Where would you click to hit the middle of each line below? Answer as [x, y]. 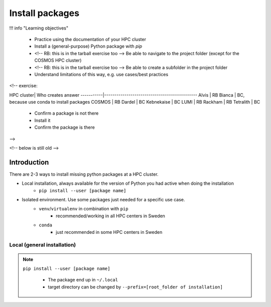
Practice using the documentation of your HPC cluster [90, 39]
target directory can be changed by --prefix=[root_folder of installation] [135, 287]
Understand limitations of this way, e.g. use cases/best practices [101, 74]
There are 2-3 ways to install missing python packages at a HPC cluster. [84, 174]
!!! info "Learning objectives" [39, 28]
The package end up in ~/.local [83, 280]
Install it [42, 120]
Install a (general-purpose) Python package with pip [88, 46]
